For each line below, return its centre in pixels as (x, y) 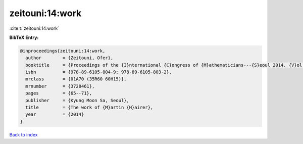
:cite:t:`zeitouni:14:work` (34, 28)
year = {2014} (55, 114)
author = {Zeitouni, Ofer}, (69, 58)
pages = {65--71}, (59, 93)
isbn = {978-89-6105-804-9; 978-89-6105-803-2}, (99, 72)
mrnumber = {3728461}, (60, 86)
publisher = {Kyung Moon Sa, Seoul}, (78, 100)
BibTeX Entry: (24, 37)
